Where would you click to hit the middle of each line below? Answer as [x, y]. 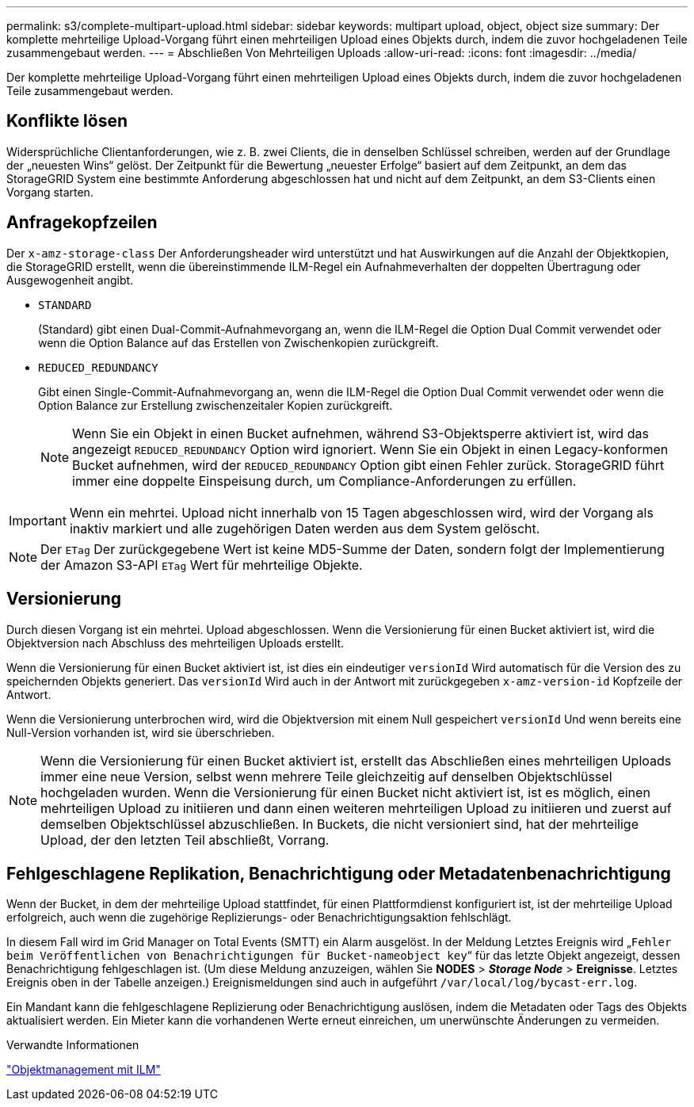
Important [38, 520]
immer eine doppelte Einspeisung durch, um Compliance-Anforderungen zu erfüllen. [324, 481]
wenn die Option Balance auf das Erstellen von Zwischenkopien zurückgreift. [238, 342]
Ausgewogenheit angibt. [70, 280]
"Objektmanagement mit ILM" [84, 1070]
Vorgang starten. [50, 192]
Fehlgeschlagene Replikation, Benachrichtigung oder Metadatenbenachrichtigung [339, 873]
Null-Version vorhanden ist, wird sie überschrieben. [141, 732]
